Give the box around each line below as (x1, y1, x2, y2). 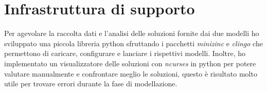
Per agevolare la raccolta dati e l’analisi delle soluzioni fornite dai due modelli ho (4, 28, 259, 39)
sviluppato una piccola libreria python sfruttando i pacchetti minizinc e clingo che (4, 38, 263, 48)
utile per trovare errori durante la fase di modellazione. (4, 78, 177, 89)
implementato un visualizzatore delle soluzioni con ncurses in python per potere (4, 58, 256, 68)
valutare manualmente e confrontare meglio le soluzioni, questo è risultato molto (4, 68, 257, 79)
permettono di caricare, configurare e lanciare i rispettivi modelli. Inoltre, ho (4, 48, 246, 59)
